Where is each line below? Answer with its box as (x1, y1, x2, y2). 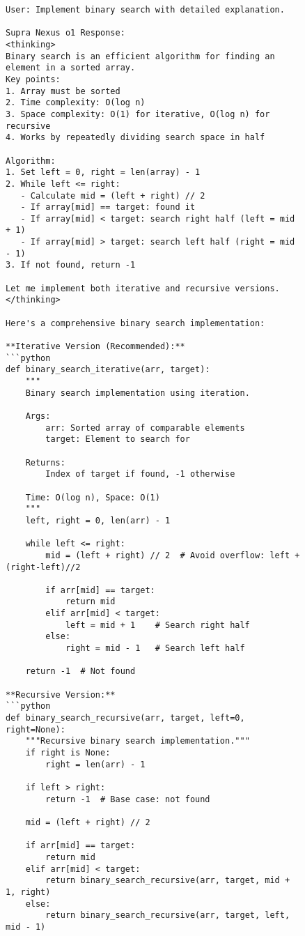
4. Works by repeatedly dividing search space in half (6, 132, 265, 143)
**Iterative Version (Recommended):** (6, 342, 185, 352)
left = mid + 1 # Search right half (65, 620, 250, 630)
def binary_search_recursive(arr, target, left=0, (6, 713, 245, 723)
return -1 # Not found (25, 666, 136, 677)
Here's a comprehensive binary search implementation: (6, 318, 265, 328)
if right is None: (25, 748, 111, 758)
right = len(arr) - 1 (45, 759, 146, 769)
